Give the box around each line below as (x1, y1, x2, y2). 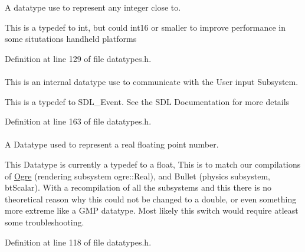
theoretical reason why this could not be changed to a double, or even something (5, 192, 297, 205)
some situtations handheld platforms (5, 32, 137, 45)
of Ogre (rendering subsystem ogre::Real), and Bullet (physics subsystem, (5, 169, 270, 182)
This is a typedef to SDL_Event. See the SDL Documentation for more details (5, 95, 290, 107)
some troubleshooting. (5, 215, 84, 228)
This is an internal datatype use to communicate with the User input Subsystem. (5, 75, 299, 87)
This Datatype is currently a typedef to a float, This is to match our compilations (5, 158, 301, 170)
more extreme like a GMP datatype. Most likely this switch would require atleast (5, 204, 299, 217)
